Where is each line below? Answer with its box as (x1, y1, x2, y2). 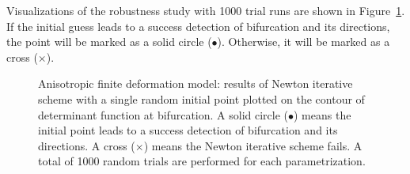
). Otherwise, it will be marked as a (217, 33, 390, 50)
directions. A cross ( (38, 137, 135, 153)
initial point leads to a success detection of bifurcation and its (38, 122, 338, 138)
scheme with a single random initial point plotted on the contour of (38, 90, 365, 107)
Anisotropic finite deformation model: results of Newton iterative (38, 75, 353, 92)
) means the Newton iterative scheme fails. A (143, 137, 363, 153)
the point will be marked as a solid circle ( (6, 33, 212, 50)
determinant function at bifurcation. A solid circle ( (38, 106, 289, 123)
